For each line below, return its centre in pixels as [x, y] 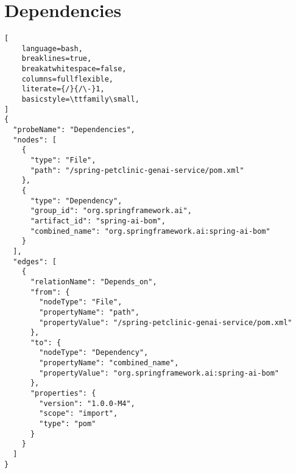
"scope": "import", [79, 414]
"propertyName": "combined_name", [109, 363]
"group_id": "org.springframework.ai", [111, 211]
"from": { [50, 292]
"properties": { [63, 394]
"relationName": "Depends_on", [93, 282]
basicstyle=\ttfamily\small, [80, 100]
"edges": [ [35, 261]
